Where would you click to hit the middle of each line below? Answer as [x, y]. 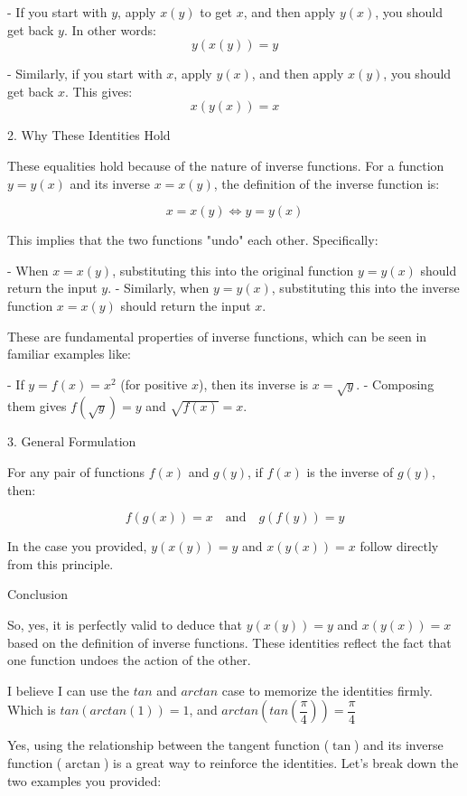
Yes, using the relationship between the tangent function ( [168, 745]
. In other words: [110, 29]
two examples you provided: [84, 780]
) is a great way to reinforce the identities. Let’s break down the [281, 763]
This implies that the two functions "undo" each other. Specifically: [193, 240]
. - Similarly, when [159, 288]
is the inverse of [350, 472]
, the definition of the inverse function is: [327, 183]
